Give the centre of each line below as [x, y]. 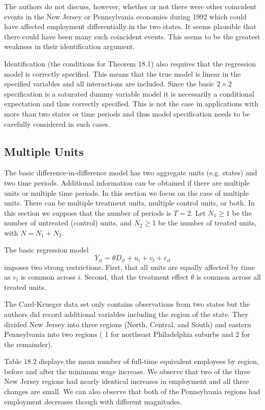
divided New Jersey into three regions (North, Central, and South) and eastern [128, 324]
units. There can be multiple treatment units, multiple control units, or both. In [129, 203]
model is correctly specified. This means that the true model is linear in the [123, 73]
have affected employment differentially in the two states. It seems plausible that [130, 26]
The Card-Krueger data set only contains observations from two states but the [127, 304]
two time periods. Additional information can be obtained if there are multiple [127, 182]
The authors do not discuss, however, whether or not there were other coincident [130, 6]
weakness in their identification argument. [70, 46]
